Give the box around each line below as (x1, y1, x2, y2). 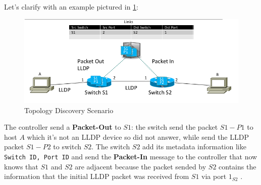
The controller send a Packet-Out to (4, 122, 121, 132)
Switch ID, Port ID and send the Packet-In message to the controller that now (4, 151, 257, 162)
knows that (4, 161, 38, 171)
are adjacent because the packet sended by (75, 161, 206, 171)
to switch (53, 141, 81, 152)
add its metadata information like (142, 141, 246, 152)
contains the (219, 161, 256, 171)
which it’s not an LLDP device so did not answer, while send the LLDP (27, 131, 249, 142)
